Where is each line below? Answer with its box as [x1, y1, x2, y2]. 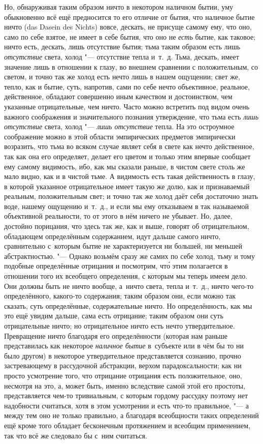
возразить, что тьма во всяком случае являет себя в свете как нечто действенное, [4, 141, 254, 152]
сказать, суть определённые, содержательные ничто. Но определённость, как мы [4, 300, 252, 311]
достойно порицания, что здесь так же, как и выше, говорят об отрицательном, [4, 221, 249, 231]
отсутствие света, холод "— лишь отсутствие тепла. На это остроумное [4, 121, 235, 132]
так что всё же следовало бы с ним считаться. [4, 430, 147, 440]
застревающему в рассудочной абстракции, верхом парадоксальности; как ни [4, 360, 242, 371]
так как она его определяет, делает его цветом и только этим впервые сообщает [4, 151, 251, 161]
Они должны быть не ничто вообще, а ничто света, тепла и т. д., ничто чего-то [4, 280, 254, 291]
